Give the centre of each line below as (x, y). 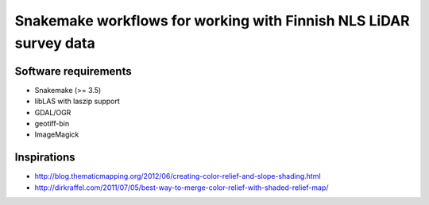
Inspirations (45, 158)
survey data (55, 43)
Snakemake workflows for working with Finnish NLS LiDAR (213, 21)
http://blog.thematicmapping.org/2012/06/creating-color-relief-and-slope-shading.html (178, 176)
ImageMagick (57, 134)
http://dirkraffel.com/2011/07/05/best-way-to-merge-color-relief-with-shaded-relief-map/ (182, 188)
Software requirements (73, 71)
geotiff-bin (52, 124)
